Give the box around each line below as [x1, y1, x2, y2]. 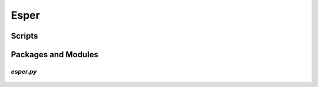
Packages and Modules [11, 50, 98, 60]
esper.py [11, 67, 37, 75]
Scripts [11, 31, 38, 41]
